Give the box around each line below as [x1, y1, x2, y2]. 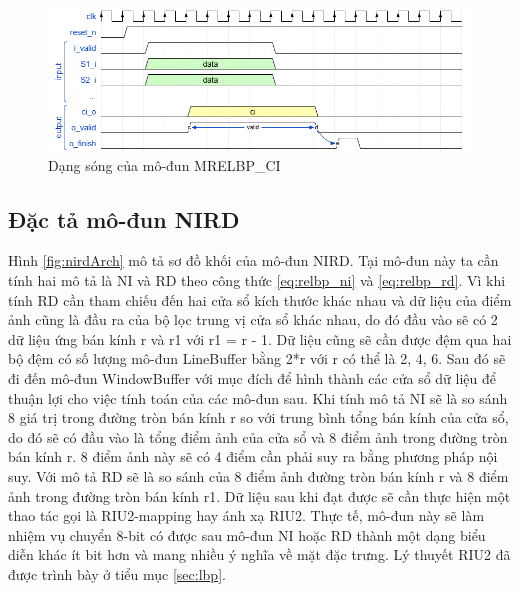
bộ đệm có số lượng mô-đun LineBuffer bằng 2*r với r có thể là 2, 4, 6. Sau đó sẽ [8, 348, 506, 369]
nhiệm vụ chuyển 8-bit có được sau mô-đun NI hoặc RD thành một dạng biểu [8, 524, 486, 545]
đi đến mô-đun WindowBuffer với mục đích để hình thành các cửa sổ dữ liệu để [8, 368, 496, 389]
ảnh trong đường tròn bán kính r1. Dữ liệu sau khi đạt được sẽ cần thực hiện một [8, 485, 511, 506]
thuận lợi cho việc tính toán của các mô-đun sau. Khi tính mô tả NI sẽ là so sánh [8, 387, 508, 408]
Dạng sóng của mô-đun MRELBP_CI [48, 154, 281, 175]
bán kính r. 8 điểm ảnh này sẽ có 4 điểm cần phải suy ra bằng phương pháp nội [8, 446, 498, 467]
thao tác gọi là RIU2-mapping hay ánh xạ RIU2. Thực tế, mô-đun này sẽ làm [8, 505, 485, 526]
